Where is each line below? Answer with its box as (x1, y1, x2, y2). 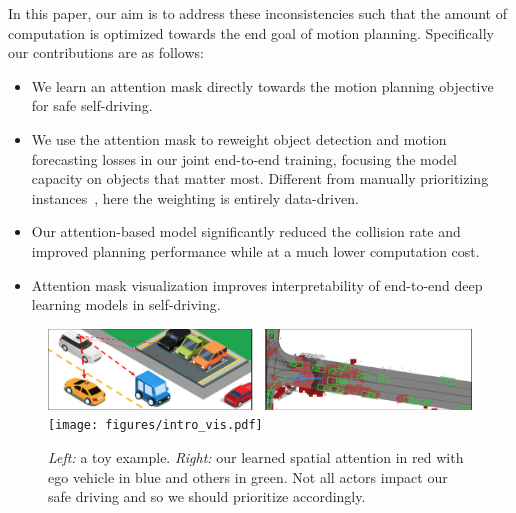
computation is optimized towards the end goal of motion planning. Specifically (8, 22, 494, 43)
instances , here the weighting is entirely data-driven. (31, 187, 359, 208)
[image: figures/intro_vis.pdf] (48, 418, 263, 433)
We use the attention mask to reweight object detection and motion (31, 128, 447, 149)
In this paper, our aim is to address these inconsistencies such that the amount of (8, 3, 507, 23)
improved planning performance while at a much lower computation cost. (31, 240, 480, 261)
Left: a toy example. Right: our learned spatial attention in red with (48, 447, 464, 468)
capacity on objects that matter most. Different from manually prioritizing (31, 168, 489, 189)
